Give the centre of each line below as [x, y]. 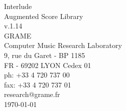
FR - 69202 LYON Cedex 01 [48, 65]
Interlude [18, 6]
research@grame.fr [32, 94]
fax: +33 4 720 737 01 [38, 84]
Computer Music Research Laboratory [63, 45]
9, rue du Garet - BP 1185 [45, 55]
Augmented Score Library [44, 16]
